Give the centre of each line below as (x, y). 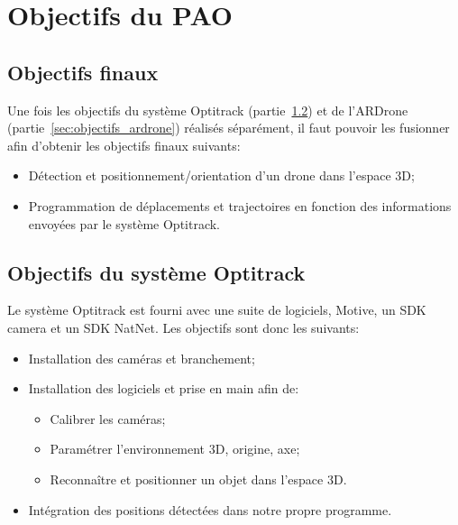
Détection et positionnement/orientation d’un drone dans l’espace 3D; (221, 175)
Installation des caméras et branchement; (142, 358)
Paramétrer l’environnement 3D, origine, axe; (175, 449)
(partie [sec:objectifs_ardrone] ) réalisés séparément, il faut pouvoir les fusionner (229, 128)
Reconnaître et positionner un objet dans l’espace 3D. (198, 479)
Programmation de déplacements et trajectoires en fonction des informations (240, 205)
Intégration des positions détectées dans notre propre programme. (210, 509)
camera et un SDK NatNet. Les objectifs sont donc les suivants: (183, 327)
